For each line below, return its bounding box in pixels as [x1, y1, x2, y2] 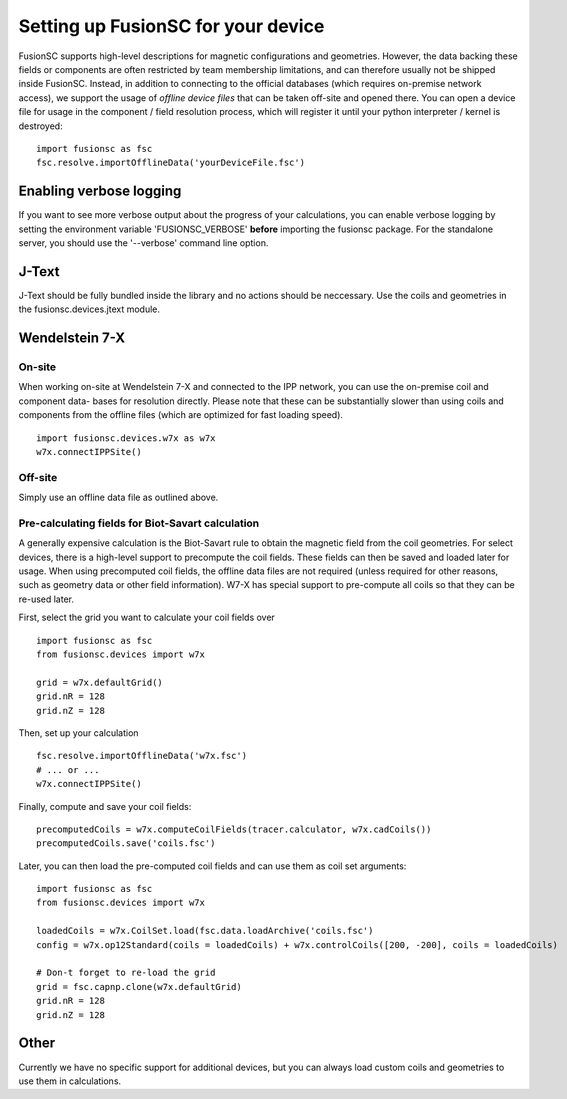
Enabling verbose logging [18, 183, 182, 200]
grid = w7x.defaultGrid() [36, 676, 164, 688]
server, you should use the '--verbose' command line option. [18, 236, 269, 249]
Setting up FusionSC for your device [18, 15, 325, 37]
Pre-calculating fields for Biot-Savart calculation [18, 516, 260, 530]
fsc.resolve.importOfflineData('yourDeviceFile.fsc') [36, 157, 305, 169]
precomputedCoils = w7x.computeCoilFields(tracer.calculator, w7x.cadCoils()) [36, 823, 432, 835]
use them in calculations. [18, 1075, 122, 1087]
